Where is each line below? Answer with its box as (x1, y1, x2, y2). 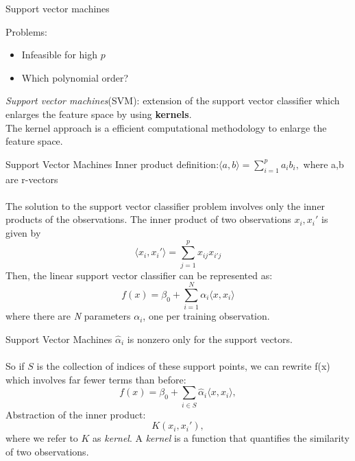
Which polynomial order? (21, 70, 129, 84)
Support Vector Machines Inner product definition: (5, 156, 219, 171)
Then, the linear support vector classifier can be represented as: (5, 268, 273, 282)
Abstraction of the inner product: (5, 407, 146, 421)
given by (5, 225, 41, 239)
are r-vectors (5, 172, 58, 186)
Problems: (5, 24, 47, 38)
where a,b (303, 156, 344, 171)
